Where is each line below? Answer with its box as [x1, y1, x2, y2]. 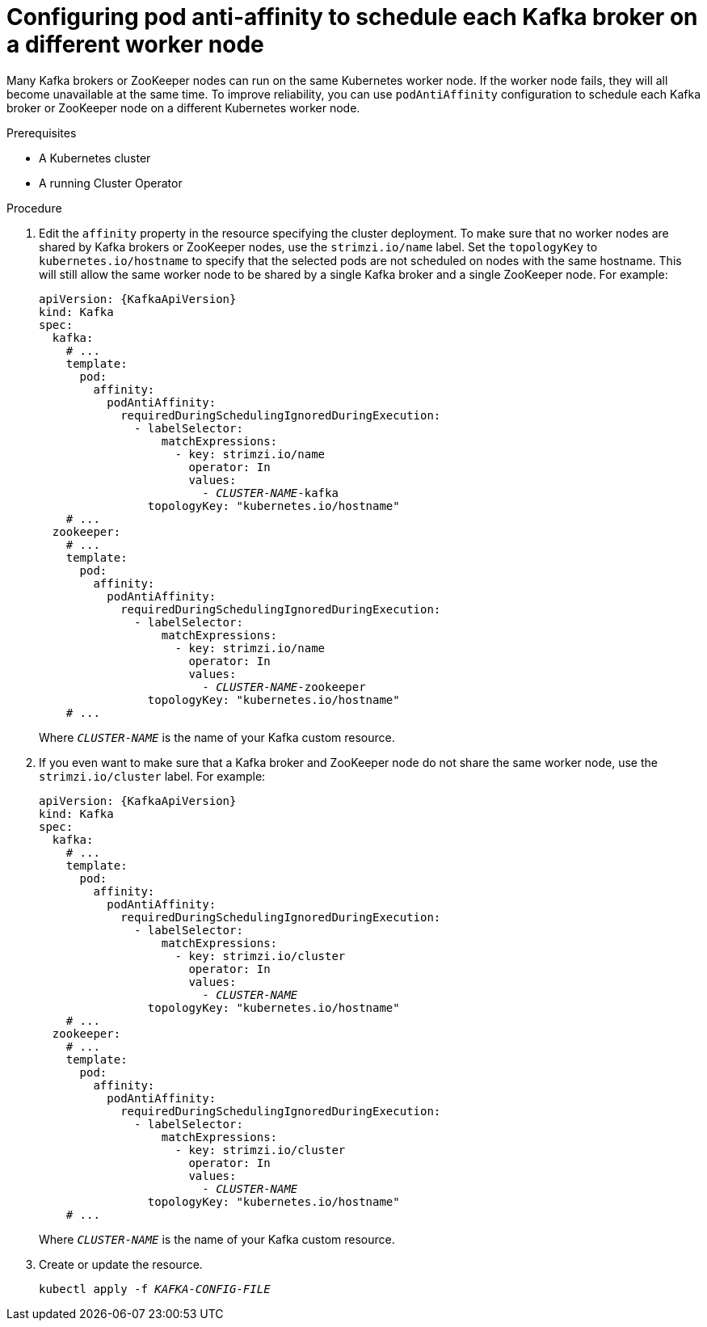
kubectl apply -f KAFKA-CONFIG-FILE [39, 1282, 271, 1295]
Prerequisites [6, 125, 77, 140]
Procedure [6, 200, 62, 215]
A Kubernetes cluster [39, 150, 151, 165]
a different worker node [6, 31, 264, 58]
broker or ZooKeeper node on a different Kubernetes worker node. [6, 100, 360, 115]
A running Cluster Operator [39, 175, 183, 190]
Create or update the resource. [39, 1257, 203, 1271]
